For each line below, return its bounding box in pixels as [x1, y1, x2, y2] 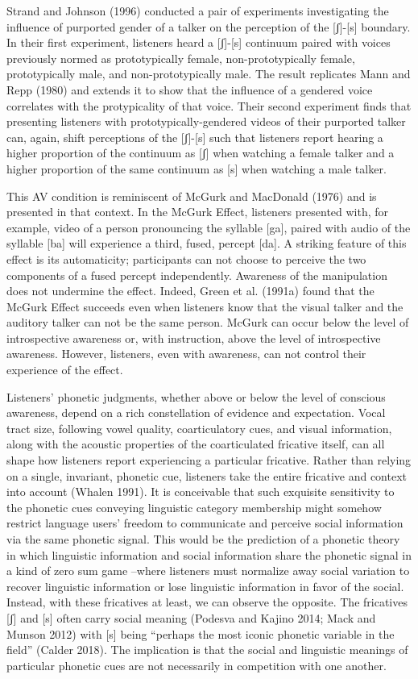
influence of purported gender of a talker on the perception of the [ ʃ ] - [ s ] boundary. [6, 18, 411, 35]
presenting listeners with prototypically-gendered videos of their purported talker [6, 113, 406, 130]
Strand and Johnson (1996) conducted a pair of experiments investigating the [6, 2, 389, 19]
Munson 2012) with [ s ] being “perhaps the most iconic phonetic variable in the [6, 625, 395, 642]
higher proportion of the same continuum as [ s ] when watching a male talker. [6, 160, 387, 177]
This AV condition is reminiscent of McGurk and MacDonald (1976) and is [6, 187, 377, 204]
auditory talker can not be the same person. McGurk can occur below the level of [6, 314, 409, 331]
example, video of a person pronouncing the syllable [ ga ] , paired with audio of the [6, 219, 411, 235]
